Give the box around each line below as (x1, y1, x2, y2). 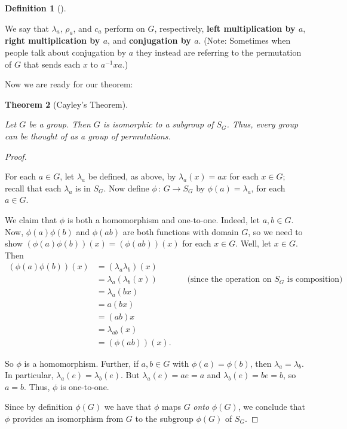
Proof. (5, 150, 27, 162)
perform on (105, 22, 145, 34)
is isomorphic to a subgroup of (103, 118, 214, 130)
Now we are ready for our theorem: (5, 78, 133, 90)
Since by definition (5, 400, 73, 413)
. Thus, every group (226, 118, 299, 130)
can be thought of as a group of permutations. (5, 129, 171, 142)
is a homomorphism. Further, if (24, 357, 139, 369)
